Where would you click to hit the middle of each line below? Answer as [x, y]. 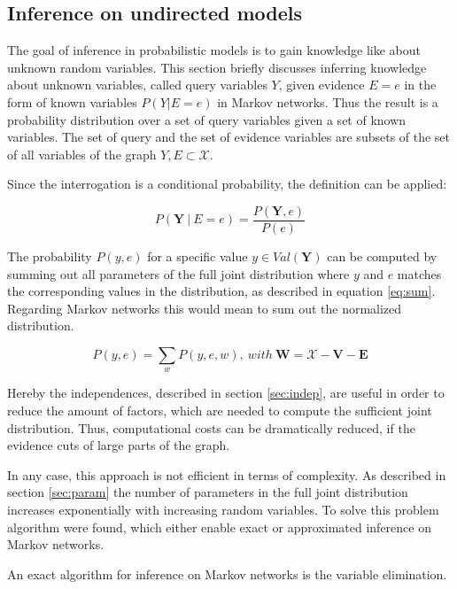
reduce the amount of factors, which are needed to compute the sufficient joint [220, 410]
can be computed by [382, 256]
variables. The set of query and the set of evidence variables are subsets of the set [229, 137]
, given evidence [321, 85]
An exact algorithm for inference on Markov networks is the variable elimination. [227, 573]
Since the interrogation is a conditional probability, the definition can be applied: [227, 184]
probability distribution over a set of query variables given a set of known [207, 119]
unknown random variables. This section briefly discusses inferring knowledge [217, 67]
